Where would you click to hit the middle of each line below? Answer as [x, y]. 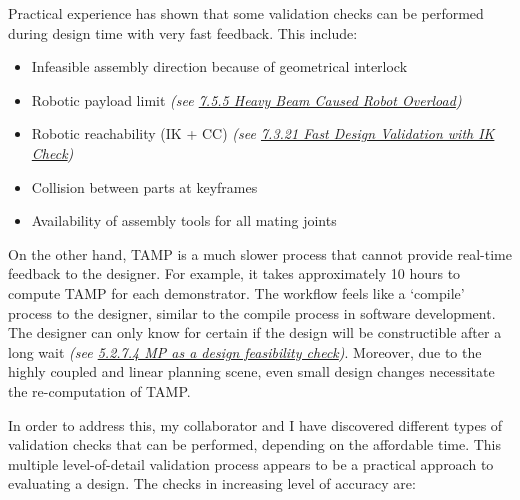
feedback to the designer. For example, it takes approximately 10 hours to [234, 273]
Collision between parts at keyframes [144, 186]
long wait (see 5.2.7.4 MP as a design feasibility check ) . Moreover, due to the [245, 351]
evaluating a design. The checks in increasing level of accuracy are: [212, 483]
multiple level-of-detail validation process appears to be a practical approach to [251, 463]
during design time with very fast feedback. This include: [183, 32]
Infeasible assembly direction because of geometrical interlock [219, 66]
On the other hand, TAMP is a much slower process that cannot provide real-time [260, 253]
